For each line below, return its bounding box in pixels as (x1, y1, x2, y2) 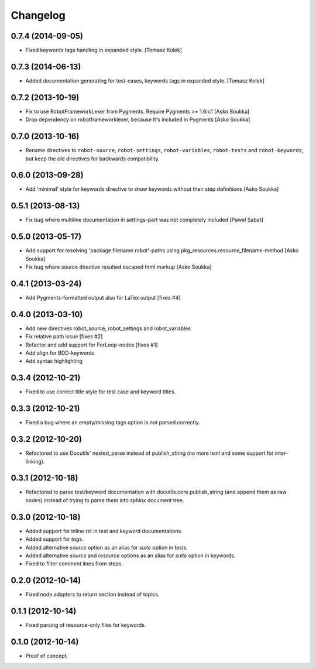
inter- (274, 450, 288, 457)
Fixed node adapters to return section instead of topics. (25, 591, 160, 598)
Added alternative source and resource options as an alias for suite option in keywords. (25, 552, 236, 559)
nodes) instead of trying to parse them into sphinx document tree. (25, 496, 184, 503)
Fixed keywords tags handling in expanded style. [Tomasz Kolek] (25, 47, 183, 54)
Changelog (11, 9, 66, 22)
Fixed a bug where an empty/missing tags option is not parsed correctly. (25, 419, 200, 426)
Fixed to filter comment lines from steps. (25, 560, 123, 567)
